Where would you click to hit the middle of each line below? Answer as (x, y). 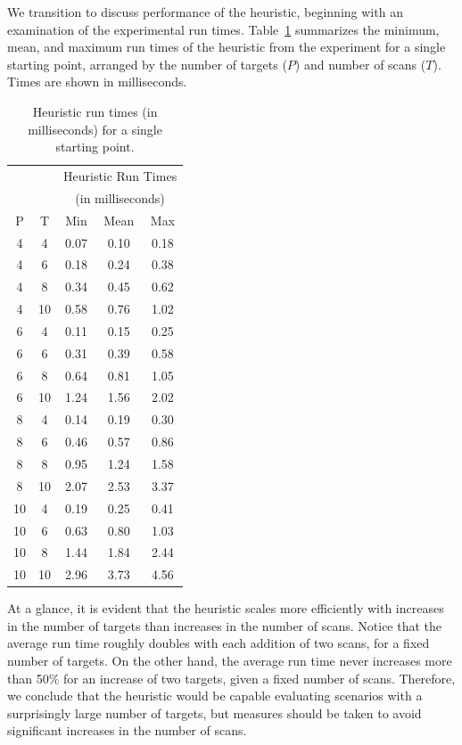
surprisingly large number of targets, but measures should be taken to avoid (214, 712)
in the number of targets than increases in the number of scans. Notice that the (225, 625)
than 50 (28, 678)
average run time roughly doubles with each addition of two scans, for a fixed (219, 643)
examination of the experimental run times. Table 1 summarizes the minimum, (223, 29)
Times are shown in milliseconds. (97, 82)
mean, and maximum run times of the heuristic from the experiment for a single (227, 47)
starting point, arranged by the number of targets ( (147, 64)
